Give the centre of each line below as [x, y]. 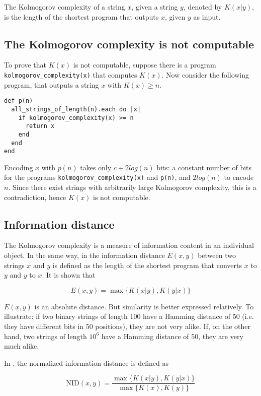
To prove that [25, 65]
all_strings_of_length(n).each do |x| [76, 109]
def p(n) [19, 101]
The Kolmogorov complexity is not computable [129, 44]
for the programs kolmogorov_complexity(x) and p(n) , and [97, 177]
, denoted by [203, 7]
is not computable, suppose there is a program [145, 65]
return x [40, 126]
